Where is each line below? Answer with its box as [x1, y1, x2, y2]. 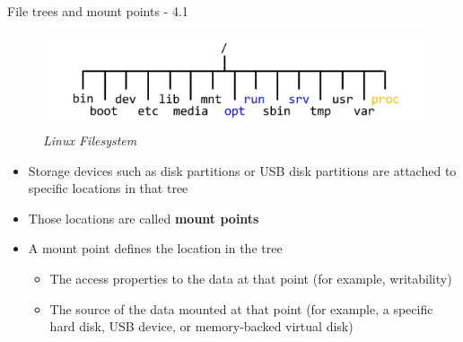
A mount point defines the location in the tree [28, 239, 283, 258]
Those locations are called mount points [28, 208, 259, 227]
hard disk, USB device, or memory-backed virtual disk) [49, 317, 354, 336]
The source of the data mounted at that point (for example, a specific [49, 299, 433, 318]
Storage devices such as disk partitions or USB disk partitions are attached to [28, 161, 457, 180]
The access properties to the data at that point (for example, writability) [49, 268, 452, 287]
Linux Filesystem [43, 131, 137, 149]
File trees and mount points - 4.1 [7, 2, 188, 20]
